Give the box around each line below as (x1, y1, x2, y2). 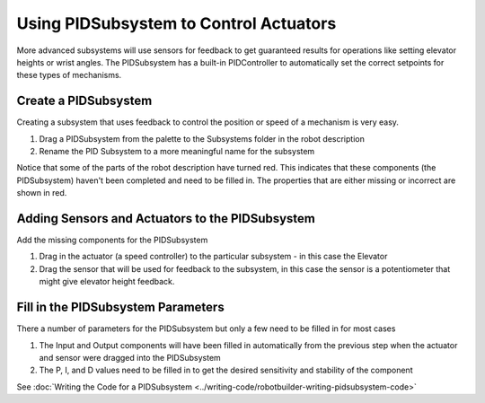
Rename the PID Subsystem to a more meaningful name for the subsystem (39, 146, 315, 157)
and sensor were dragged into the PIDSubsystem (39, 352, 222, 363)
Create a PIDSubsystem (16, 93, 153, 109)
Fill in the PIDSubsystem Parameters (16, 300, 225, 315)
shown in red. (16, 188, 67, 198)
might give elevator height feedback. (39, 276, 175, 287)
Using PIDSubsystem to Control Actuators (16, 13, 337, 33)
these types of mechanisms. (16, 70, 122, 81)
